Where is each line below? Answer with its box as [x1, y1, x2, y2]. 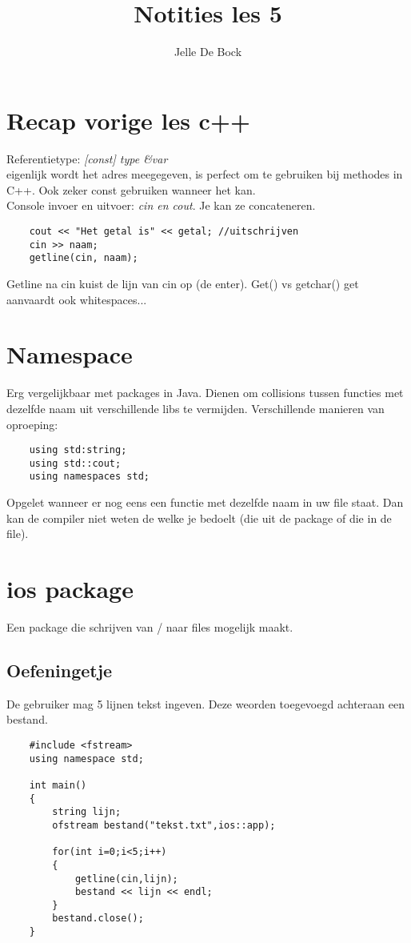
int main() [29, 779, 87, 791]
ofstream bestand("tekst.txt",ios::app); [52, 819, 276, 831]
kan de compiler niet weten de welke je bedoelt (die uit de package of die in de [6, 509, 392, 526]
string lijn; [52, 806, 122, 818]
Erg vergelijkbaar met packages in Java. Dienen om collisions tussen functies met [6, 384, 404, 401]
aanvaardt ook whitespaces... [6, 291, 147, 307]
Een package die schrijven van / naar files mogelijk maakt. [6, 618, 293, 635]
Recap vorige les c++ [6, 103, 250, 136]
